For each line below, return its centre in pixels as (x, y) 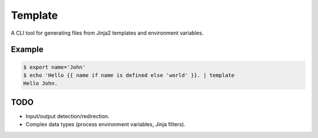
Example (27, 50)
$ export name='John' (54, 67)
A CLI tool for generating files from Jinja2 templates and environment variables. (107, 33)
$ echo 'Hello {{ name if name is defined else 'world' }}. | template (129, 75)
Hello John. (41, 83)
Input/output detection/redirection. (68, 116)
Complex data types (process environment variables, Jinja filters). (105, 124)
